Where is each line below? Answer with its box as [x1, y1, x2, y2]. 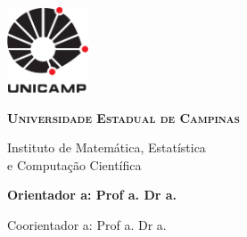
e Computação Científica [7, 155, 142, 174]
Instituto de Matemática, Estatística [7, 138, 206, 157]
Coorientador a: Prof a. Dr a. [7, 215, 167, 233]
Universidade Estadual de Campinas [7, 108, 240, 127]
